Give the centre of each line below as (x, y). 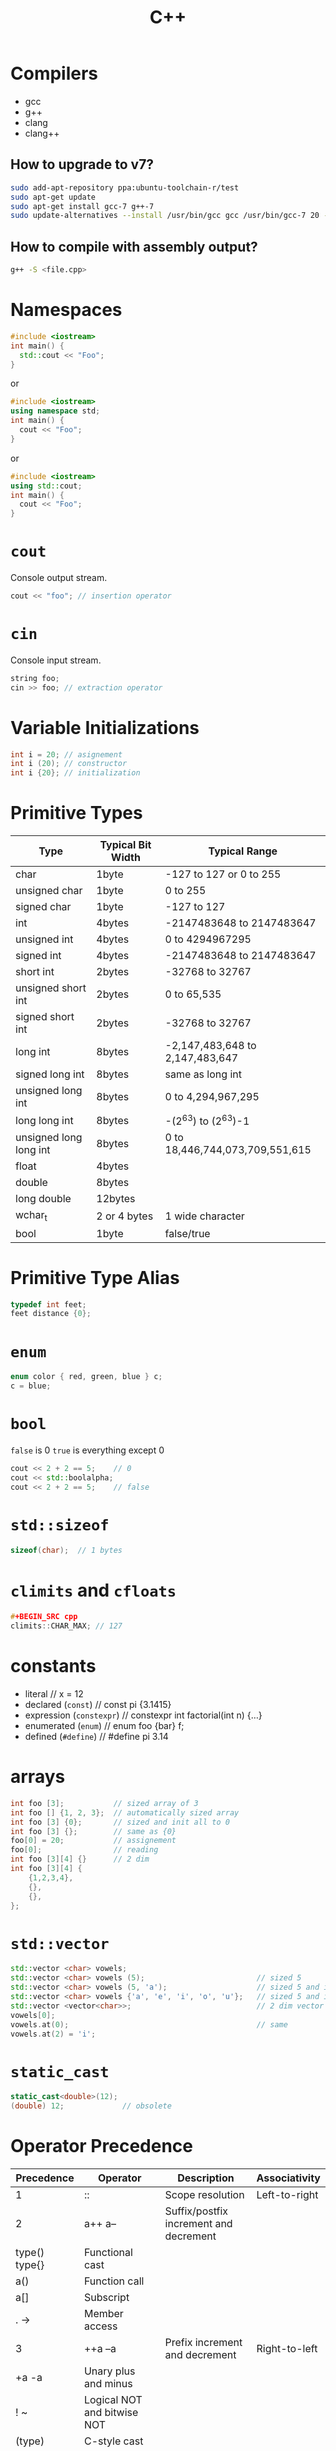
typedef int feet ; (48, 1304)
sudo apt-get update (53, 197)
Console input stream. (56, 660)
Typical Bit (125, 845)
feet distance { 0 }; (51, 1314)
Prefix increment (203, 2343)
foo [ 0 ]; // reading (84, 1850)
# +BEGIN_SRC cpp (44, 1617)
